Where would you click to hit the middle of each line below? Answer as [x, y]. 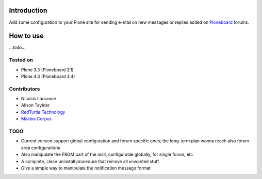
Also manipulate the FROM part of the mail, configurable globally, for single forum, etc [107, 154]
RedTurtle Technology [43, 112]
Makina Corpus [36, 119]
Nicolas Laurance [39, 99]
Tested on [21, 60]
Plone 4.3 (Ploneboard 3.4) [48, 76]
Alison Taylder [35, 105]
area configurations [41, 148]
